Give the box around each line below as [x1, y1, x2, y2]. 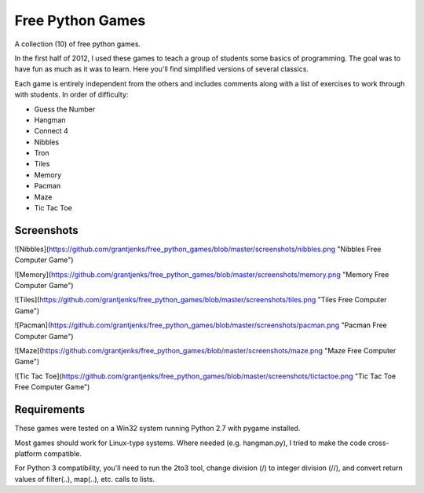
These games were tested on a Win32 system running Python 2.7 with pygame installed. [14, 424, 301, 433]
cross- [367, 438, 389, 447]
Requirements [14, 403, 86, 416]
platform [14, 448, 42, 458]
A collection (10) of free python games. [14, 39, 141, 49]
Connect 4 [34, 126, 68, 136]
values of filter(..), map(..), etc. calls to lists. [14, 474, 155, 484]
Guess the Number [34, 104, 96, 114]
